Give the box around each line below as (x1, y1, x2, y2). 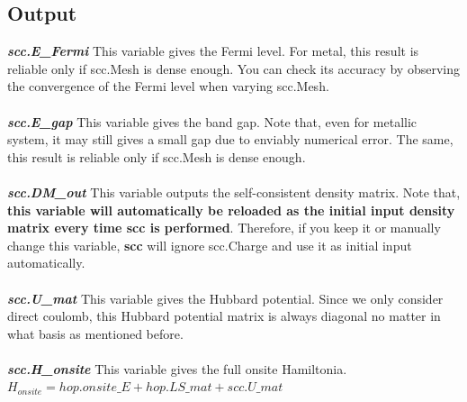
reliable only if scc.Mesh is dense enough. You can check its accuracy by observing (7, 59, 460, 78)
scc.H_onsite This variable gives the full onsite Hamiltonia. (7, 359, 347, 378)
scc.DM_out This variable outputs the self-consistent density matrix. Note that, (7, 182, 461, 201)
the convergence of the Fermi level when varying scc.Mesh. (7, 77, 329, 96)
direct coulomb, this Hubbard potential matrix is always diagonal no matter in (7, 306, 441, 325)
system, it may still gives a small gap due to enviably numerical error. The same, (7, 130, 454, 149)
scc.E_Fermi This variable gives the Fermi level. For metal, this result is (7, 41, 419, 60)
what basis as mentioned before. (7, 324, 184, 343)
